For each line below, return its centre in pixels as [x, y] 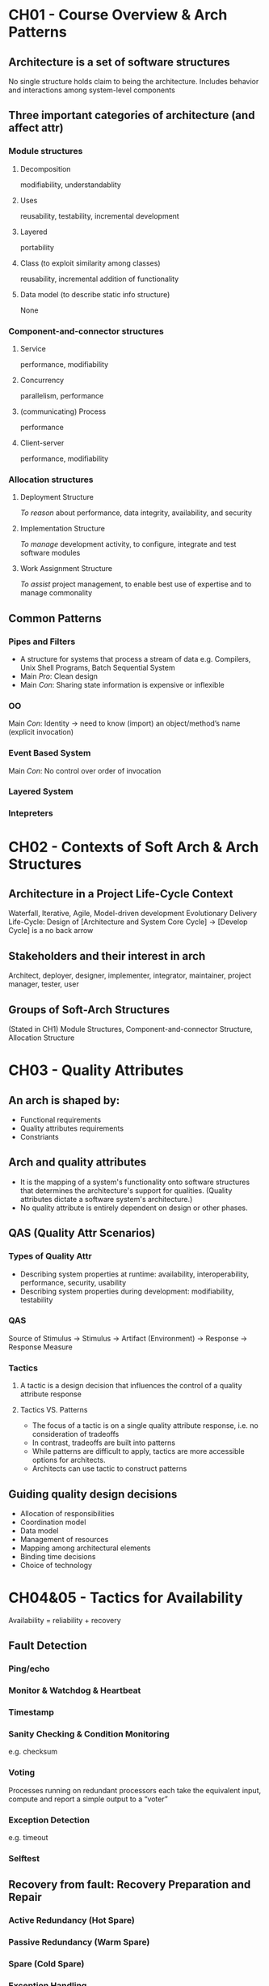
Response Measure [40, 1347]
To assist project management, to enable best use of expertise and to [136, 584]
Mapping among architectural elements [85, 1548]
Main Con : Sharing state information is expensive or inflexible [122, 684]
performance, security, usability [73, 1282]
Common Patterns [55, 618]
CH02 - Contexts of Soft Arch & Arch [134, 847]
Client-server [42, 442]
